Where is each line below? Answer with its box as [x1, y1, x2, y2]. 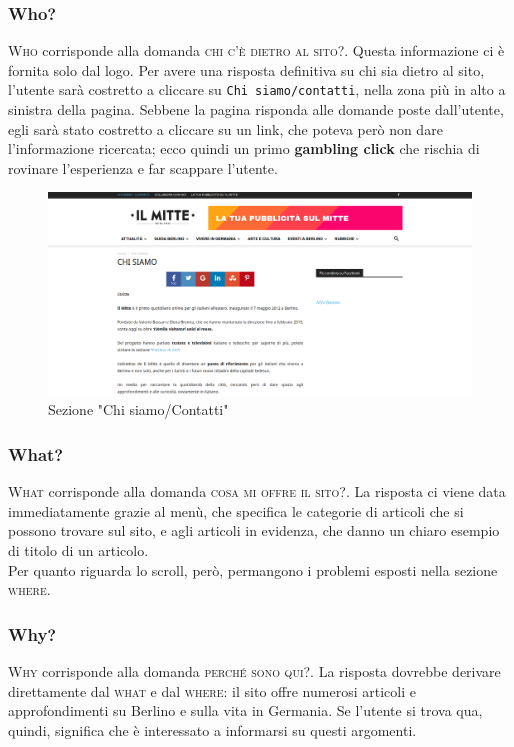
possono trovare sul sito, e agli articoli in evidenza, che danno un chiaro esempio [8, 520, 500, 541]
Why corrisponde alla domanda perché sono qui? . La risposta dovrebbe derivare [8, 660, 501, 681]
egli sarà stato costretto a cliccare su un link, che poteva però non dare [8, 118, 443, 139]
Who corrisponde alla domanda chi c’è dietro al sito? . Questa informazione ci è [8, 40, 505, 61]
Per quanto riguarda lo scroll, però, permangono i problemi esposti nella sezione [8, 559, 498, 580]
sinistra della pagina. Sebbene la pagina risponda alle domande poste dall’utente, [8, 99, 504, 120]
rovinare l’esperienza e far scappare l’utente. [8, 157, 278, 178]
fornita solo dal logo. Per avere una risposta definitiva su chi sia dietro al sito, [8, 59, 485, 80]
